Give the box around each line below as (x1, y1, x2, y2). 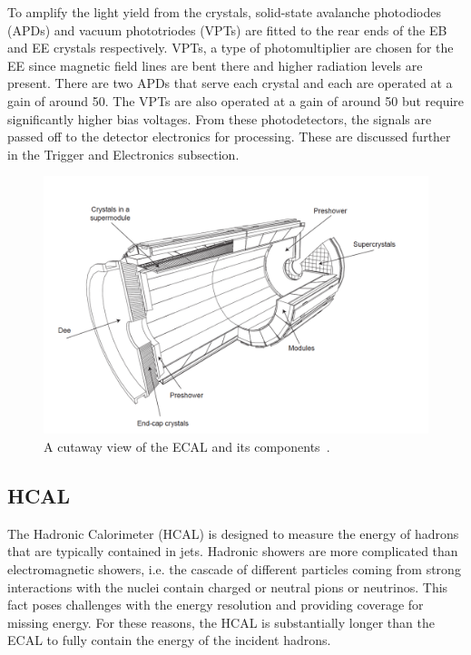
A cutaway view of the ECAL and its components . (44, 436, 330, 455)
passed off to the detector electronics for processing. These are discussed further (7, 127, 451, 146)
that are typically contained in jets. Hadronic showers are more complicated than (7, 542, 458, 561)
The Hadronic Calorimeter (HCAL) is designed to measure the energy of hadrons (7, 523, 459, 543)
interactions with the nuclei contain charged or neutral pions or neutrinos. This (7, 577, 448, 596)
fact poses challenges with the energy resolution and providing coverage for (7, 595, 424, 614)
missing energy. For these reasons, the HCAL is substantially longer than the (7, 612, 435, 631)
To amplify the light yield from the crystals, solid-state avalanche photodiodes (7, 3, 442, 21)
